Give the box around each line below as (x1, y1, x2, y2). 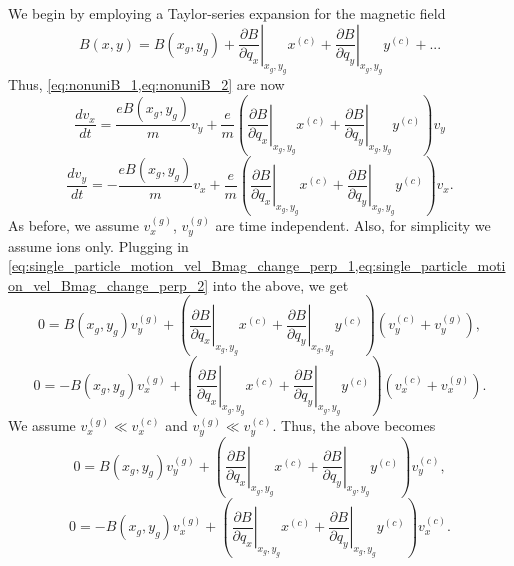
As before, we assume (8, 215, 139, 236)
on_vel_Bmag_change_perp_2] (8, 274, 209, 295)
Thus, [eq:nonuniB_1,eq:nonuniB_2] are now (8, 74, 285, 95)
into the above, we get (212, 274, 349, 295)
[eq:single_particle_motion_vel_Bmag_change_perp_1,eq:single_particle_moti (8, 255, 506, 276)
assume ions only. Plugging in (8, 235, 189, 256)
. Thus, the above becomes (272, 415, 436, 436)
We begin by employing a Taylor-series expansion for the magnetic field (8, 3, 446, 23)
